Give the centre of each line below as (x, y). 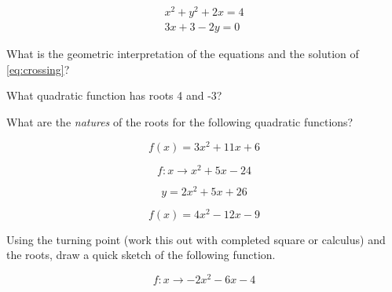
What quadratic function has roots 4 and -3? (114, 95)
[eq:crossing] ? (38, 69)
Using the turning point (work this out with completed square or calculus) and (196, 239)
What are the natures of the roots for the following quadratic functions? (180, 121)
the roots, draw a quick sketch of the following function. (141, 255)
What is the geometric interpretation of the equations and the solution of (183, 54)
